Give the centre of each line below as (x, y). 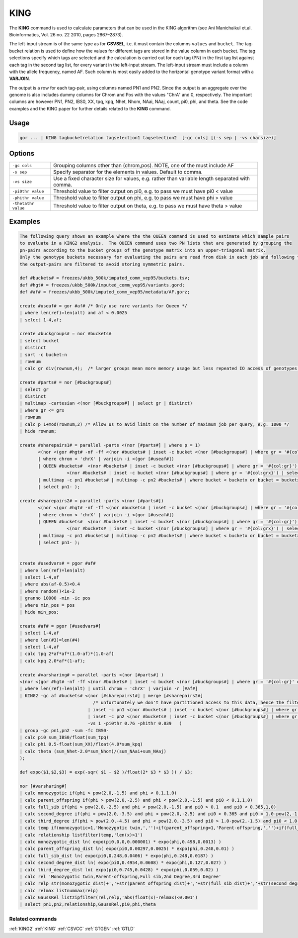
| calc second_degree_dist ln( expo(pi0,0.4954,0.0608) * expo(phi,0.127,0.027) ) (123, 863)
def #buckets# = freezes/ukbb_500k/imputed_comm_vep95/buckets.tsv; (105, 278)
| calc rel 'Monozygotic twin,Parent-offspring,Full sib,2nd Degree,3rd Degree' (120, 876)
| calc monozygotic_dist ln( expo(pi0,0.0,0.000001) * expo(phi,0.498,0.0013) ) (120, 842)
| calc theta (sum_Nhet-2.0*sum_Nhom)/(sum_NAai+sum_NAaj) (93, 751)
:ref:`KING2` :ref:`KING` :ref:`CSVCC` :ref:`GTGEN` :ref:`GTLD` (72, 929)
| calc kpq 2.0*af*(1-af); (52, 661)
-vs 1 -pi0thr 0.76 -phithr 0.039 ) (135, 723)
